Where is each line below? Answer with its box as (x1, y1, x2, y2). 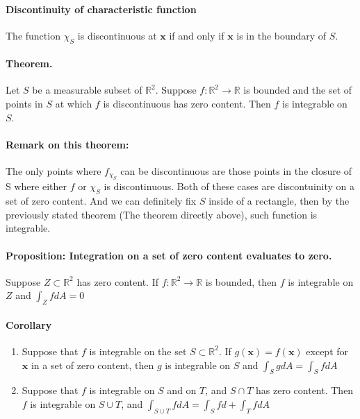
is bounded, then (205, 274, 277, 289)
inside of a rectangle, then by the (208, 194, 350, 208)
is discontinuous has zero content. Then (103, 96, 271, 110)
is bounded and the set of (243, 83, 352, 97)
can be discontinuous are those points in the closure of (120, 163, 352, 178)
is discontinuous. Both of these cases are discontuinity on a (104, 179, 355, 194)
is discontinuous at (77, 28, 157, 42)
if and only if (169, 28, 224, 42)
